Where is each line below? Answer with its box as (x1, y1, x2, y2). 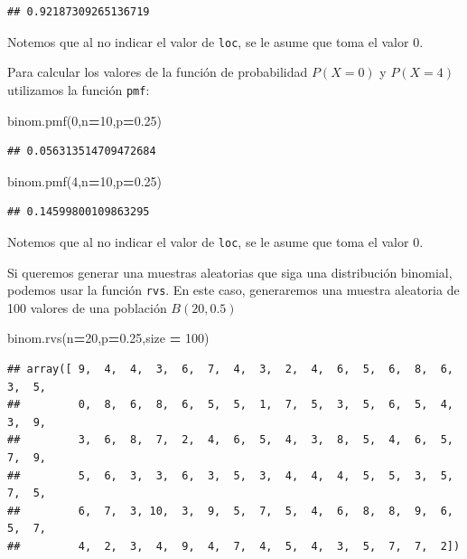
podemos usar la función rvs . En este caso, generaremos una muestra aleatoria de (7, 280, 460, 299)
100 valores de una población (7, 298, 167, 317)
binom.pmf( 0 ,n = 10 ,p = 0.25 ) (7, 110, 162, 129)
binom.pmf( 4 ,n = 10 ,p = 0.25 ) (7, 171, 162, 190)
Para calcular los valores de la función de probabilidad (7, 62, 308, 81)
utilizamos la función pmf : (7, 80, 150, 99)
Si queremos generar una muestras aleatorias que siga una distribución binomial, (7, 262, 453, 281)
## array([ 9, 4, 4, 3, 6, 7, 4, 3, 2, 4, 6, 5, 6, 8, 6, (7, 362, 453, 375)
